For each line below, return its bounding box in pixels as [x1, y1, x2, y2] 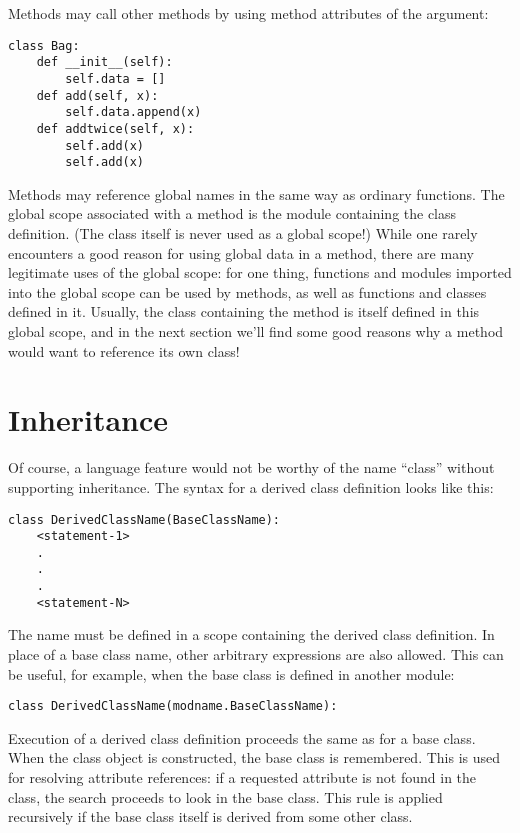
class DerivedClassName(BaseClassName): [8, 512, 281, 527]
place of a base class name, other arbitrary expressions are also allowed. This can [8, 644, 504, 665]
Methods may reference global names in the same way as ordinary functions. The [8, 183, 505, 204]
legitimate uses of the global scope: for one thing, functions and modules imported [8, 262, 512, 283]
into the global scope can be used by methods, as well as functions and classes [8, 281, 487, 302]
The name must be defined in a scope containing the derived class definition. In [8, 624, 495, 645]
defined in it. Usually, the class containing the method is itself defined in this [8, 301, 480, 322]
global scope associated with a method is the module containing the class [8, 203, 457, 224]
